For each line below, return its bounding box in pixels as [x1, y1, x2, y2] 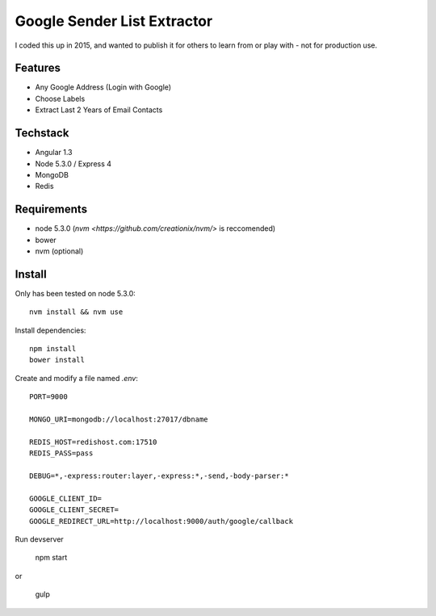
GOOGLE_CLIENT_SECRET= [29, 505, 119, 514]
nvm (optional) [35, 246, 84, 256]
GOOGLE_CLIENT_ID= [29, 493, 103, 503]
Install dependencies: [15, 325, 86, 335]
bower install [29, 355, 85, 365]
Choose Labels [35, 94, 86, 103]
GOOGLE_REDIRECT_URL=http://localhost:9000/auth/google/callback [29, 517, 294, 526]
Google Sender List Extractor [15, 12, 213, 30]
